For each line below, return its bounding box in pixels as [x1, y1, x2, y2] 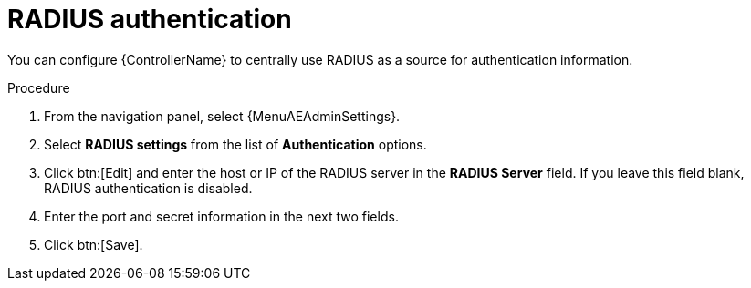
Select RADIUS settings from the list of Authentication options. [44, 136, 427, 152]
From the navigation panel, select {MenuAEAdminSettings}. [44, 108, 401, 124]
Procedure [7, 79, 70, 96]
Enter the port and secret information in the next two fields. [44, 208, 399, 224]
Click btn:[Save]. [44, 236, 143, 252]
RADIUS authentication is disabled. [44, 180, 253, 196]
